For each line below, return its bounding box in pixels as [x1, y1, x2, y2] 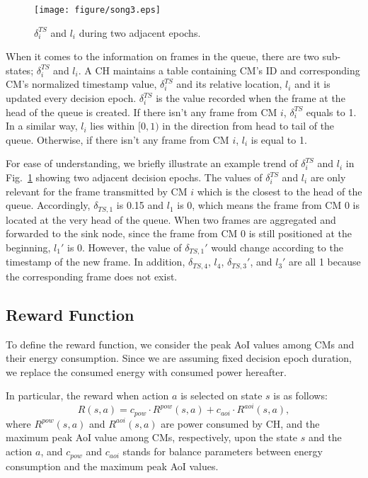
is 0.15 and [116, 198, 164, 212]
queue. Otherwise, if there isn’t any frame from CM [6, 132, 229, 147]
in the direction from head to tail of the [162, 118, 335, 133]
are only [310, 170, 346, 184]
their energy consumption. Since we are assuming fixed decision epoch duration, [6, 351, 352, 365]
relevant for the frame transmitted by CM [6, 183, 188, 198]
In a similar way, [6, 118, 78, 133]
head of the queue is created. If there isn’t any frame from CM [6, 104, 277, 119]
